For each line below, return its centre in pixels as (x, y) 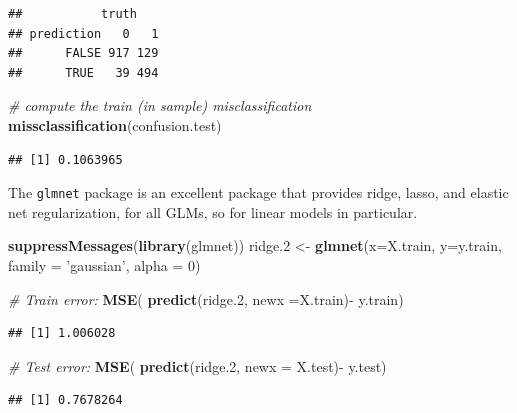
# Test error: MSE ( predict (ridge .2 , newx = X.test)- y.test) (197, 365)
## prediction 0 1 (83, 33)
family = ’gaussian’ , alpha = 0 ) (104, 265)
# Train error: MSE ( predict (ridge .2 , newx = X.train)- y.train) (206, 298)
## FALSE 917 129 (83, 53)
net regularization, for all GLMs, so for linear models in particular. (213, 211)
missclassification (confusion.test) (115, 124)
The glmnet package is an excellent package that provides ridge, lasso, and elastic (258, 192)
